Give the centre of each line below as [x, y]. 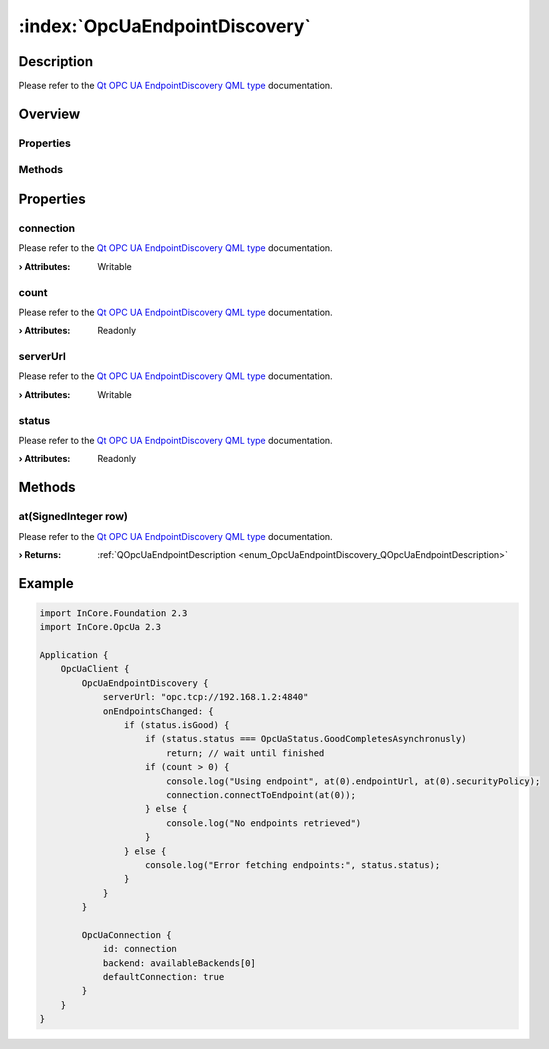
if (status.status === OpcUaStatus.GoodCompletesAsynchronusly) [306, 739]
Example [46, 583]
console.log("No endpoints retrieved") [263, 823]
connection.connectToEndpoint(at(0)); [261, 794]
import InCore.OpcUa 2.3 [100, 627]
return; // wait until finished [245, 753]
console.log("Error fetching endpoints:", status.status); [293, 864]
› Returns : [40, 554]
